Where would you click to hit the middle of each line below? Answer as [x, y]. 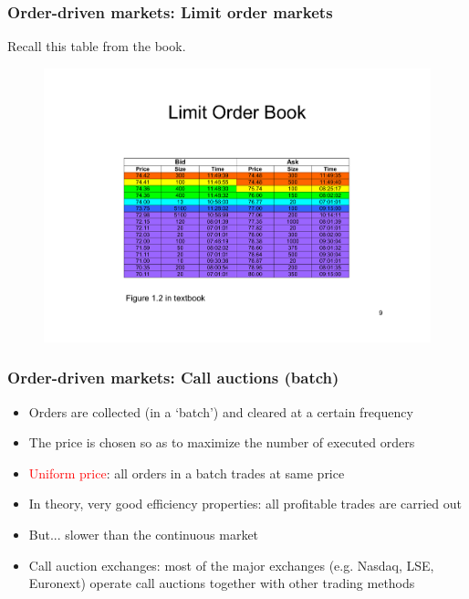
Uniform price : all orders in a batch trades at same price [187, 473]
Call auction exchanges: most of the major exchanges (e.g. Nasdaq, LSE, [231, 565]
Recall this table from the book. [97, 46]
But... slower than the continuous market [144, 535]
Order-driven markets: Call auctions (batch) [173, 378]
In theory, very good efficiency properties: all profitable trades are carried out [245, 504]
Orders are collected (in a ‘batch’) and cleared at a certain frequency [221, 411]
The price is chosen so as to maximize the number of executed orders [222, 442]
